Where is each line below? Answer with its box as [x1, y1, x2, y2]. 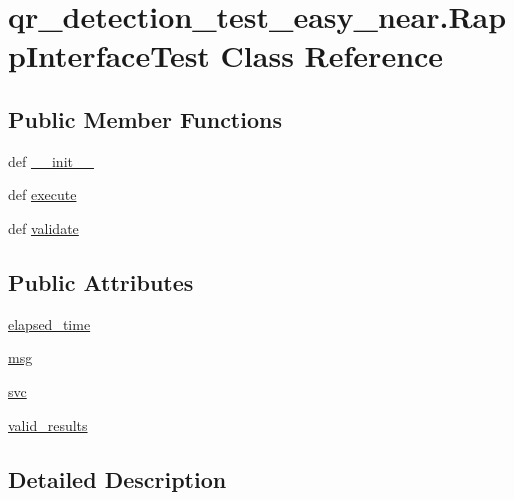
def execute [8, 184, 77, 205]
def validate [8, 217, 79, 238]
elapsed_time [8, 313, 91, 334]
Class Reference [220, 35, 444, 76]
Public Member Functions [8, 103, 282, 134]
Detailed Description [8, 463, 227, 494]
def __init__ [8, 150, 94, 171]
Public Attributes [8, 266, 194, 297]
